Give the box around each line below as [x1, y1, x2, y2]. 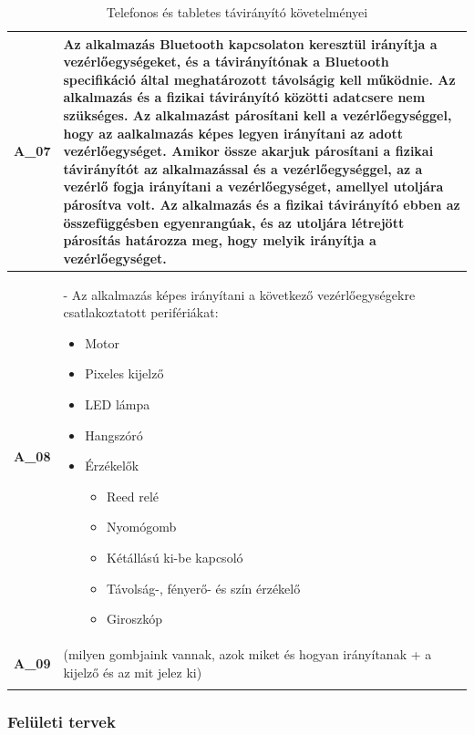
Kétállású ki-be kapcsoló [107, 547, 243, 566]
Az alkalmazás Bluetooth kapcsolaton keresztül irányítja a [63, 34, 438, 53]
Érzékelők [85, 456, 139, 475]
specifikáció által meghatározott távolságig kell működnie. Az [63, 69, 456, 88]
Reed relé [107, 486, 160, 505]
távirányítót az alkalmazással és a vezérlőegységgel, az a [63, 159, 423, 178]
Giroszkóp [107, 609, 162, 628]
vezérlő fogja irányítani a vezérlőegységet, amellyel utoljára [63, 177, 444, 196]
